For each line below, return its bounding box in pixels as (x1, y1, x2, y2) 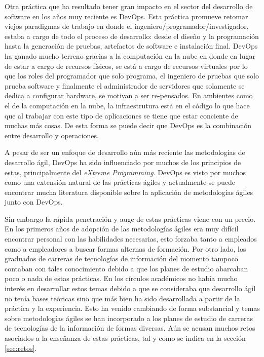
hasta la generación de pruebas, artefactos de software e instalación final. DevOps (5, 41, 258, 51)
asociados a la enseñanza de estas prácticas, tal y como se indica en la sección (5, 333, 246, 343)
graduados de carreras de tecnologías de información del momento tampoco (5, 253, 238, 264)
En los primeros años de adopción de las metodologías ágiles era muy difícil (5, 223, 239, 234)
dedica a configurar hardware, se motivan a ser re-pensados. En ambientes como (5, 90, 253, 101)
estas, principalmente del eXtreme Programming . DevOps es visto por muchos (5, 167, 246, 177)
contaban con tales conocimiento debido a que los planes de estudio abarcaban (5, 263, 248, 273)
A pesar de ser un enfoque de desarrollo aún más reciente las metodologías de (5, 147, 245, 157)
